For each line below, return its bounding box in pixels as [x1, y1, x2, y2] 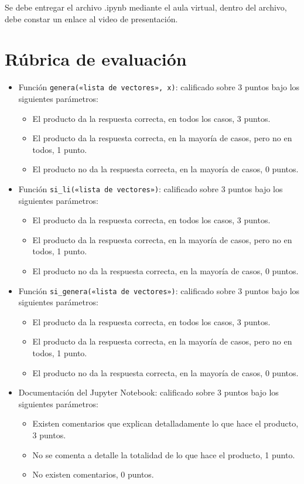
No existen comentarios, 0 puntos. [32, 468, 154, 480]
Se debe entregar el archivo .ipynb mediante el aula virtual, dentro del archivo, [5, 1, 287, 13]
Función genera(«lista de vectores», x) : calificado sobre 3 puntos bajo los [18, 81, 300, 93]
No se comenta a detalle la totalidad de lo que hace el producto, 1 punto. [32, 448, 295, 461]
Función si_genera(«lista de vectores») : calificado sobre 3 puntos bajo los [18, 284, 300, 296]
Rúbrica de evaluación [5, 47, 187, 71]
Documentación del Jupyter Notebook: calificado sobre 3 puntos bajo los [18, 386, 279, 398]
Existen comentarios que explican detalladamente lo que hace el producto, [32, 417, 299, 430]
